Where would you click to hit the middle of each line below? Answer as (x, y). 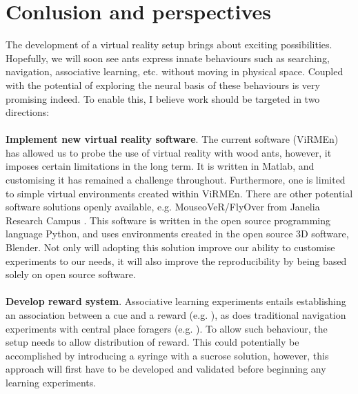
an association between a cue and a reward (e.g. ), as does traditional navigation (176, 315)
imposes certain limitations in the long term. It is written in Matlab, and (160, 166)
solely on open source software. (71, 274)
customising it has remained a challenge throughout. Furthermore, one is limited (176, 180)
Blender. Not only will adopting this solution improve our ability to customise (170, 247)
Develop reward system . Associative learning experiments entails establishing (176, 301)
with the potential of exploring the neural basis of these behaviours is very (163, 85)
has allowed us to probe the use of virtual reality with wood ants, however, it (169, 152)
